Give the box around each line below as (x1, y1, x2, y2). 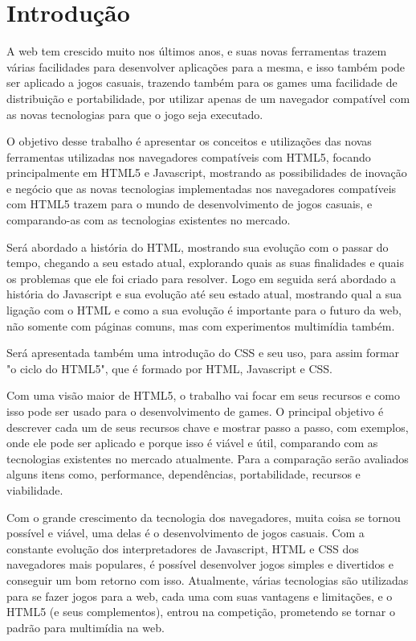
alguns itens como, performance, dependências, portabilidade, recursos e (6, 466, 361, 483)
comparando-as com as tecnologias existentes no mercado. (6, 212, 291, 228)
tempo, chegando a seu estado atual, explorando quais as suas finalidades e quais (6, 254, 404, 271)
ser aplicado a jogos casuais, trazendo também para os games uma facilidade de (6, 74, 398, 91)
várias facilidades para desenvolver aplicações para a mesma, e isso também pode (6, 58, 406, 75)
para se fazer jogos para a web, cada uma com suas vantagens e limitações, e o (6, 587, 393, 604)
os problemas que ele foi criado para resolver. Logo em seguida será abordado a (6, 269, 396, 286)
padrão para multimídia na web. (6, 618, 165, 635)
